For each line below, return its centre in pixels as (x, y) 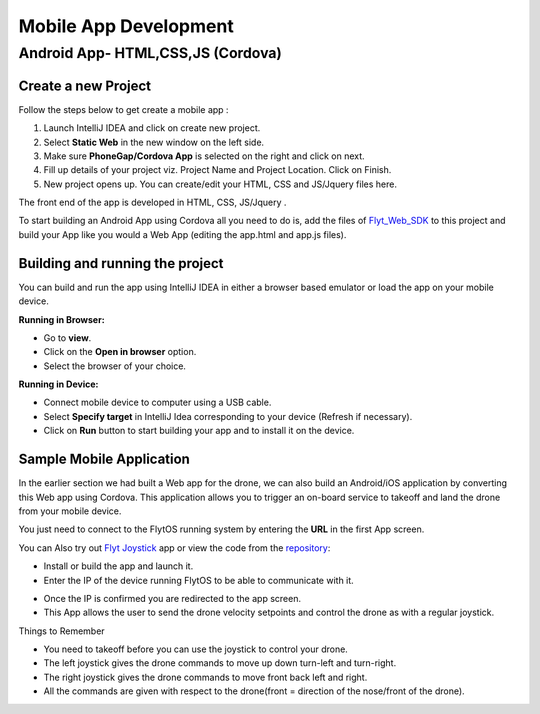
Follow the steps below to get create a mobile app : (123, 109)
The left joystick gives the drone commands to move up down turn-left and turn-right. (220, 663)
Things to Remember (61, 631)
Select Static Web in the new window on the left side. (154, 142)
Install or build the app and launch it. (118, 566)
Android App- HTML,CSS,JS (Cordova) (150, 53)
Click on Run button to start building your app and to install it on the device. (199, 431)
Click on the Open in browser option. (120, 352)
